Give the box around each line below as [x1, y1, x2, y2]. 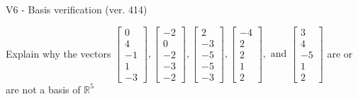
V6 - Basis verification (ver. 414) [6, 2, 147, 16]
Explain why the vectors [6, 46, 111, 60]
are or [327, 46, 353, 60]
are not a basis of [6, 81, 81, 96]
